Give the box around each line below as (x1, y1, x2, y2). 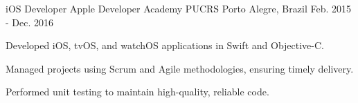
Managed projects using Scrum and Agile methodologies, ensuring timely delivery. (6, 61, 354, 75)
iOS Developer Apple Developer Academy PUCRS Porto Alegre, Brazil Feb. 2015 (6, 1, 351, 15)
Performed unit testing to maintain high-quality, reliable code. (6, 84, 269, 99)
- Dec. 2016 (6, 15, 54, 29)
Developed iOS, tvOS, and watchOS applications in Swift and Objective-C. (6, 38, 324, 53)
